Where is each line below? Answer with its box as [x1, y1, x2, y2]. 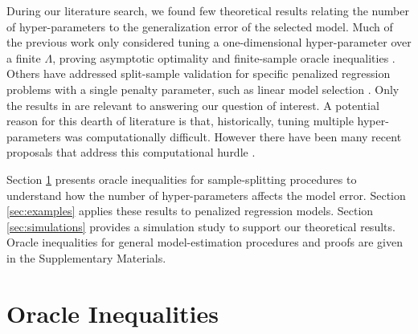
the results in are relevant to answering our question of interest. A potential [6, 96, 379, 113]
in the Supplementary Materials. [6, 249, 166, 266]
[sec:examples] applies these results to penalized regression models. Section [6, 202, 374, 219]
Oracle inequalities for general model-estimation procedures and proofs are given [6, 234, 403, 250]
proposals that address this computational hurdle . [6, 144, 256, 161]
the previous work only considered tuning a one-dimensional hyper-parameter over [6, 34, 412, 51]
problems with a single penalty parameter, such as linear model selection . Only [6, 80, 400, 97]
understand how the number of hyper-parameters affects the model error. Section [6, 186, 406, 203]
